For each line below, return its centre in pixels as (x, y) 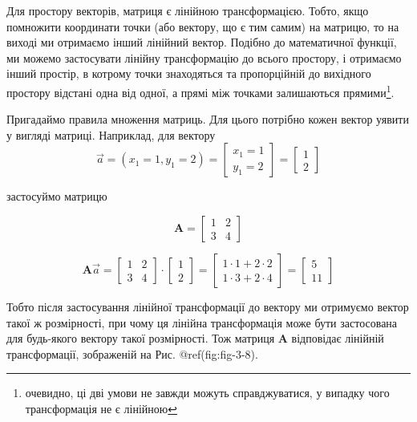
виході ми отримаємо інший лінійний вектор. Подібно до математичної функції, (202, 42)
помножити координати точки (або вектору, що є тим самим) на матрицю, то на (203, 26)
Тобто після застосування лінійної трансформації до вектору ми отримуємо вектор (208, 306)
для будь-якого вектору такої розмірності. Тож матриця (141, 338)
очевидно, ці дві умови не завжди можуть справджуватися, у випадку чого (207, 393)
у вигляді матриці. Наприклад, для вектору (111, 134)
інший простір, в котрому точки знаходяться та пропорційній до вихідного (189, 73)
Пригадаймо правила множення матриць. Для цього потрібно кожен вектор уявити (208, 119)
